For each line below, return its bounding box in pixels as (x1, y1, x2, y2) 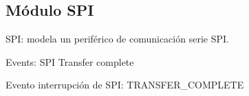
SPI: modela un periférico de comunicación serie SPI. (6, 32, 229, 46)
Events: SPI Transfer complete (6, 54, 134, 69)
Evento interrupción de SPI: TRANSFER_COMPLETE (6, 77, 244, 92)
